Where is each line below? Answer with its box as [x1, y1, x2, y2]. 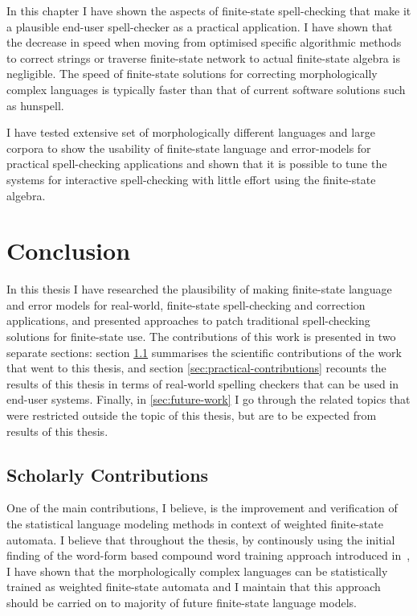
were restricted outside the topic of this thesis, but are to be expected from [6, 407, 377, 423]
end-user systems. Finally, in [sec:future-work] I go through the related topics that [6, 391, 411, 408]
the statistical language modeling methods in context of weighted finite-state [6, 515, 383, 532]
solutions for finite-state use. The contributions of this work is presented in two [6, 328, 396, 345]
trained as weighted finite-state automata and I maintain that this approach [6, 578, 381, 595]
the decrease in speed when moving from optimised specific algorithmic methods [6, 34, 402, 51]
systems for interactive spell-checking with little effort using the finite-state [6, 170, 376, 187]
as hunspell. [6, 97, 64, 113]
